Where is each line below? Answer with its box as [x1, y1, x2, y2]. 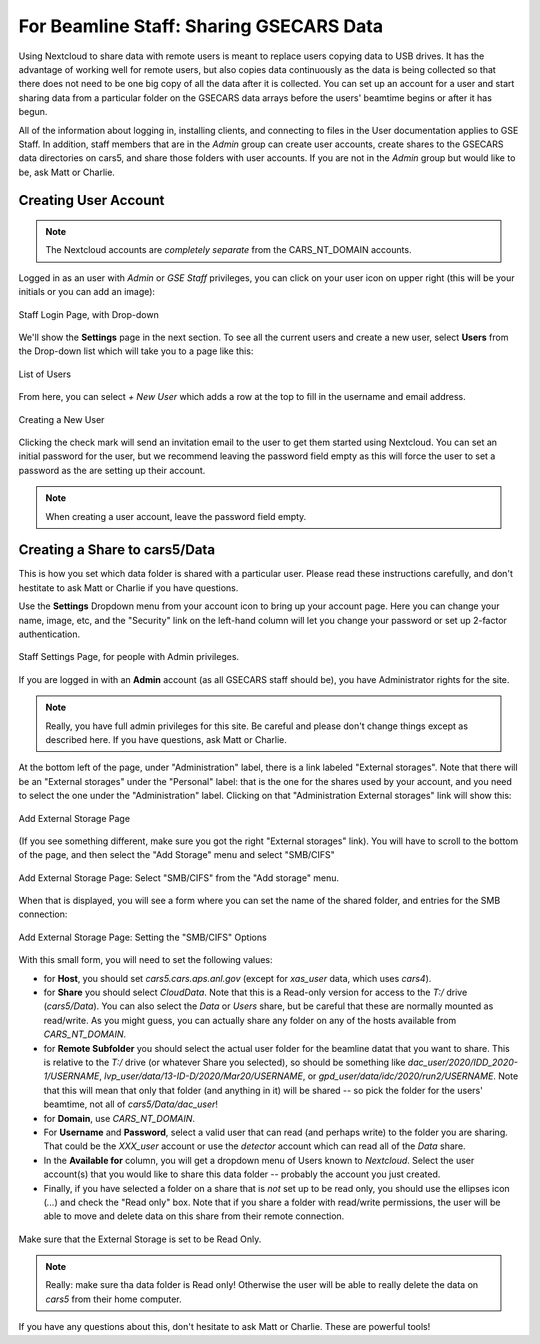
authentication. [18, 628, 81, 640]
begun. [18, 106, 48, 118]
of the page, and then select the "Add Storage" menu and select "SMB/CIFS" [18, 849, 335, 861]
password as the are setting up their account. [18, 464, 206, 476]
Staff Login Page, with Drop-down [18, 308, 159, 320]
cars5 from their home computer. [45, 1293, 182, 1305]
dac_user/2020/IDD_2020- [407, 1056, 519, 1068]
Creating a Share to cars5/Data [18, 541, 215, 559]
